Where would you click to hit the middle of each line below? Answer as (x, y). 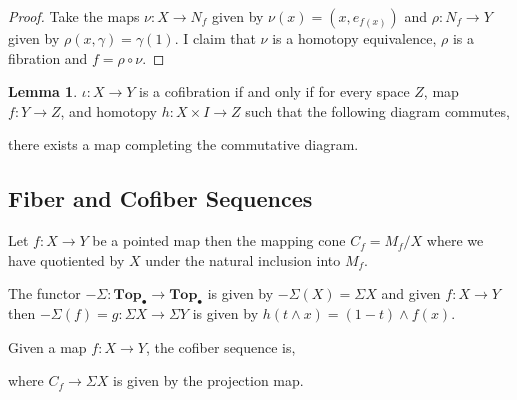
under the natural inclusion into (243, 259)
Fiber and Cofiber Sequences (160, 198)
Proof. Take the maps (74, 16)
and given (411, 293)
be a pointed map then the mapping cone (219, 240)
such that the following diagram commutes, (377, 110)
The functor (44, 293)
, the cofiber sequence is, (220, 346)
